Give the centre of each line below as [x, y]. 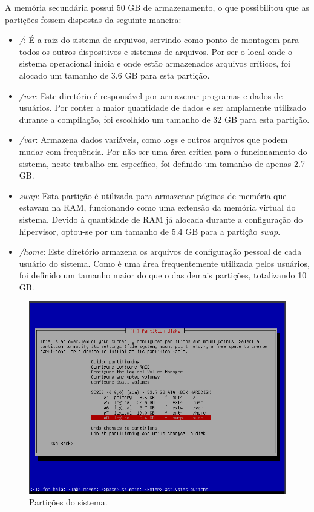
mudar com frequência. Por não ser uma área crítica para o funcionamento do [163, 151]
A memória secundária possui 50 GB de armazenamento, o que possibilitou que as [157, 7]
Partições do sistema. [68, 502]
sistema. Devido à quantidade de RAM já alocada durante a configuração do [161, 219]
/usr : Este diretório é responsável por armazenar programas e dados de [151, 95]
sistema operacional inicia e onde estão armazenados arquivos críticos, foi [155, 63]
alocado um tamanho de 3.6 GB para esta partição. [114, 75]
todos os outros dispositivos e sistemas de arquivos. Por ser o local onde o [155, 51]
